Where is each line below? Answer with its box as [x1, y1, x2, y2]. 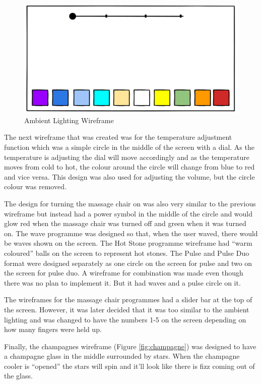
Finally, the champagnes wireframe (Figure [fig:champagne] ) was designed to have [4, 341, 256, 351]
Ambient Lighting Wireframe [24, 115, 114, 125]
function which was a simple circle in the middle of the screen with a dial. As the [4, 142, 254, 152]
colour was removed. [4, 181, 67, 192]
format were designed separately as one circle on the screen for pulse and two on [4, 257, 252, 268]
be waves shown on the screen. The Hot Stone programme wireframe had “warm [4, 238, 252, 248]
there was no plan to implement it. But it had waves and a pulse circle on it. [4, 277, 241, 288]
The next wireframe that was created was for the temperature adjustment [4, 132, 232, 142]
